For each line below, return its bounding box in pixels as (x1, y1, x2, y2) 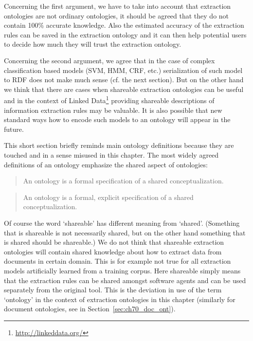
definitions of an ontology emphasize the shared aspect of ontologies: (4, 159, 208, 169)
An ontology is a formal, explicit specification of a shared (23, 192, 194, 202)
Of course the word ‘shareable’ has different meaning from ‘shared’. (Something (4, 217, 240, 228)
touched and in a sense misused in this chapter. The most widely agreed (4, 149, 219, 160)
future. (4, 124, 24, 134)
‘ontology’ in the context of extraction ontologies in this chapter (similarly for (4, 294, 235, 304)
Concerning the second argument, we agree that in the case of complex (4, 55, 215, 65)
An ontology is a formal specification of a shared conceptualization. (23, 176, 224, 186)
